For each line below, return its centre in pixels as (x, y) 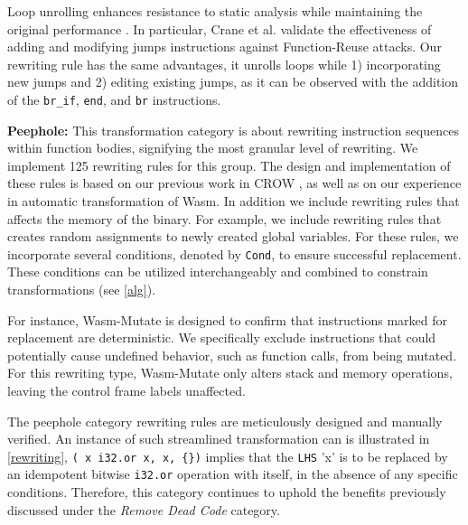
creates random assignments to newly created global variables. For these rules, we (233, 236)
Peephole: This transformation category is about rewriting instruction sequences (233, 130)
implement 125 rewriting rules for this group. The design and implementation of (229, 165)
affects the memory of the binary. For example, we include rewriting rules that (225, 218)
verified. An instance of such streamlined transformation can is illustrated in (219, 439)
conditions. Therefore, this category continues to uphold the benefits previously (227, 492)
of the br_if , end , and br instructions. (114, 99)
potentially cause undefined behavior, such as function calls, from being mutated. (232, 355)
